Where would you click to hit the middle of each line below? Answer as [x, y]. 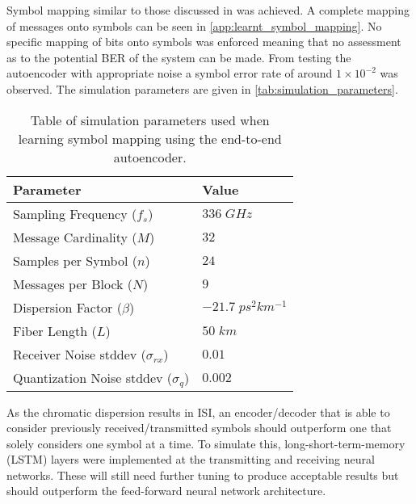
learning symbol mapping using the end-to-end [150, 138]
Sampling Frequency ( [75, 213]
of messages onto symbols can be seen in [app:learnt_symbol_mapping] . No [194, 25]
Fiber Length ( [55, 330]
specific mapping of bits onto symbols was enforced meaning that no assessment [204, 42]
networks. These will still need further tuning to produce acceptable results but [203, 475]
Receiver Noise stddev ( [80, 354]
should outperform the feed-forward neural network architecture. [166, 491]
